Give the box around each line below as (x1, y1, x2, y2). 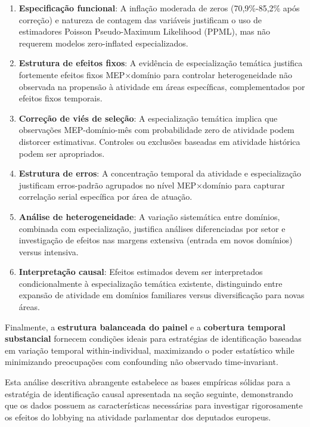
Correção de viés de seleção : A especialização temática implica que (18, 112, 278, 124)
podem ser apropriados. (18, 147, 105, 159)
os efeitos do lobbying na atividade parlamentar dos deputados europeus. (5, 410, 271, 423)
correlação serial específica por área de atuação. (18, 190, 193, 203)
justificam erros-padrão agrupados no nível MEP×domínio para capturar (18, 178, 285, 191)
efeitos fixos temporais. (18, 92, 103, 104)
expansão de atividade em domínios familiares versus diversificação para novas (18, 289, 305, 301)
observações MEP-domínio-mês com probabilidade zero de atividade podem (18, 123, 294, 136)
